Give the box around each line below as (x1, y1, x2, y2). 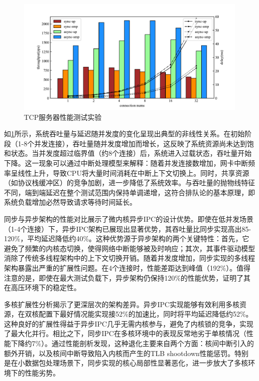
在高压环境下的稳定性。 (4, 282, 81, 293)
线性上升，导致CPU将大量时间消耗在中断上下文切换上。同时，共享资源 (17, 167, 250, 178)
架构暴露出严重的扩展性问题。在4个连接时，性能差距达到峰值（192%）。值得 (4, 262, 251, 273)
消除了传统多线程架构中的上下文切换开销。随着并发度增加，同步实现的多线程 (4, 253, 255, 263)
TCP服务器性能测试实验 (24, 111, 102, 122)
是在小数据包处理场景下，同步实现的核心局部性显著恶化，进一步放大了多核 (4, 358, 248, 368)
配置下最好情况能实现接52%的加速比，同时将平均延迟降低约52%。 (38, 309, 253, 319)
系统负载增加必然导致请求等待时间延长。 (4, 197, 136, 207)
